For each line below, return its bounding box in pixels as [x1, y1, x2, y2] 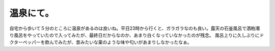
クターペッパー [9, 39, 41, 45]
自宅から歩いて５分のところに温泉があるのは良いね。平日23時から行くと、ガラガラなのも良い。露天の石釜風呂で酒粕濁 [9, 25, 260, 31]
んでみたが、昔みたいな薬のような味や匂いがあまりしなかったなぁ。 [49, 39, 192, 45]
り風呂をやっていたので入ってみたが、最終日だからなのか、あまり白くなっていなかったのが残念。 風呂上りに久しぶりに [9, 32, 260, 38]
